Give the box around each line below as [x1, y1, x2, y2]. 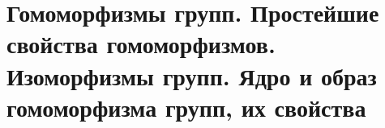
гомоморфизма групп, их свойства [6, 90, 366, 123]
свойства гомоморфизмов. [6, 27, 276, 60]
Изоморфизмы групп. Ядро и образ [6, 59, 377, 92]
